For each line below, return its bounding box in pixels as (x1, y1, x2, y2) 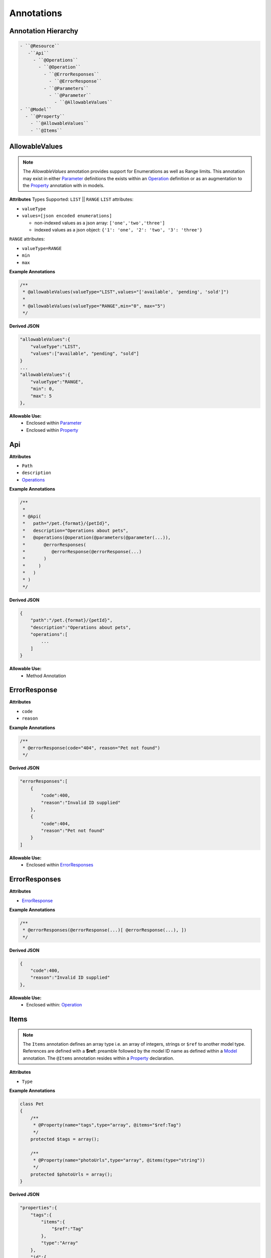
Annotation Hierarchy (9, 27, 79, 35)
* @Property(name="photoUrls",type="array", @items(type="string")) (33, 1157, 205, 1163)
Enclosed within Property (26, 427, 79, 433)
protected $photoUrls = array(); (30, 1171, 113, 1177)
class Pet (20, 1101, 44, 1107)
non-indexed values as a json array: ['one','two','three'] (34, 219, 165, 226)
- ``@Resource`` (20, 43, 60, 49)
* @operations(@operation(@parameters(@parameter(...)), (23, 535, 171, 540)
